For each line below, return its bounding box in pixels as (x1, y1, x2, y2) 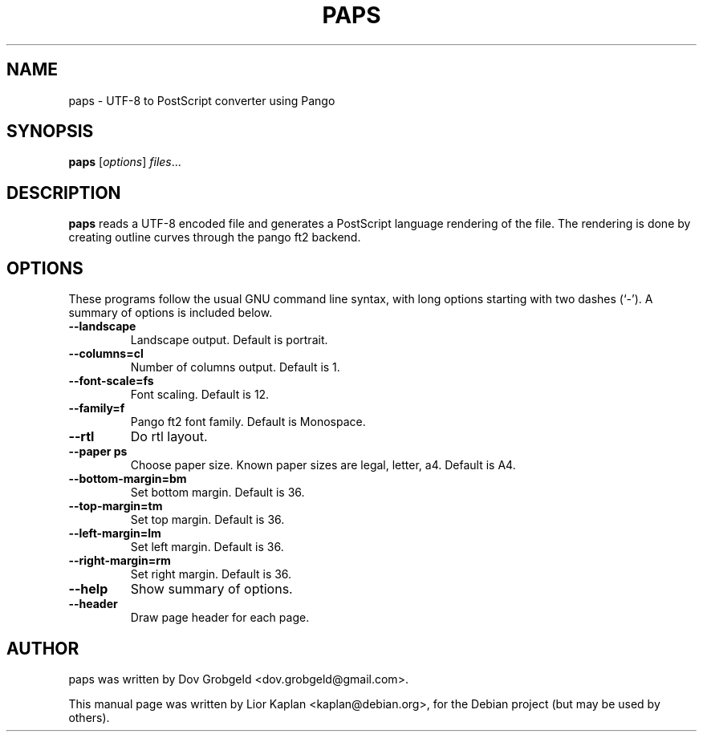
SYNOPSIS (6, 121, 94, 142)
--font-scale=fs (68, 374, 154, 388)
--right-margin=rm (68, 553, 171, 568)
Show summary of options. (130, 581, 293, 598)
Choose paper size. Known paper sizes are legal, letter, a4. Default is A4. (130, 458, 516, 472)
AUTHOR (6, 638, 79, 659)
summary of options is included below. (68, 306, 273, 320)
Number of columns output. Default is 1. (130, 360, 340, 375)
